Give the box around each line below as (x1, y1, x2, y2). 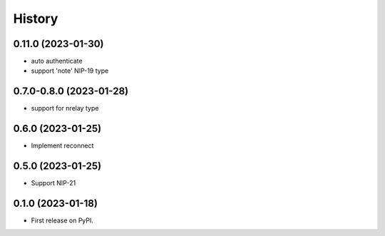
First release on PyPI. (31, 216, 94, 225)
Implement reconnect (31, 141, 94, 150)
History (13, 11, 58, 26)
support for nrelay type (31, 104, 99, 113)
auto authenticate (31, 57, 83, 66)
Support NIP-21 (31, 179, 76, 188)
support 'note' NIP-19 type (31, 66, 109, 75)
